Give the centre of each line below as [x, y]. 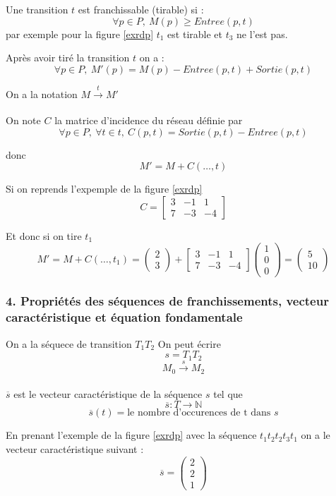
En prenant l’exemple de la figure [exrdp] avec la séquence [131, 435]
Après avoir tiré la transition [68, 58]
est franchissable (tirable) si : [141, 9]
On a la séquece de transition [69, 343]
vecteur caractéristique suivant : [75, 449]
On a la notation [42, 93]
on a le [316, 435]
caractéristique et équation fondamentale [124, 317]
